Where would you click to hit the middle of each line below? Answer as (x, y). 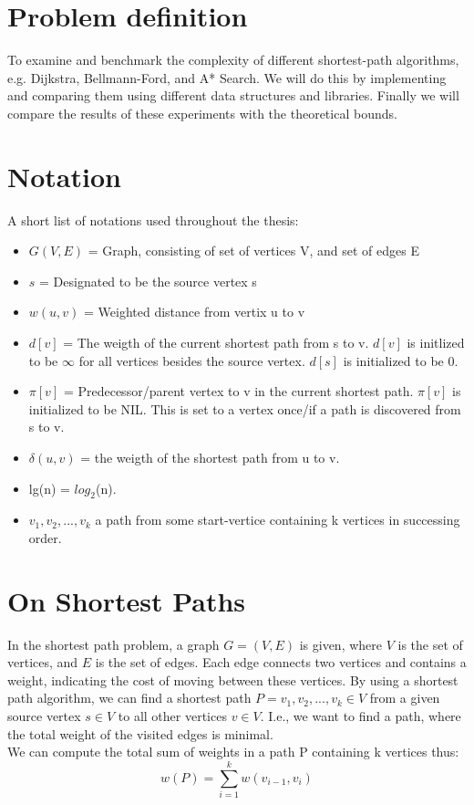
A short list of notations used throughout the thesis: (153, 220)
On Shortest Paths (127, 600)
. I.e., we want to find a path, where (361, 716)
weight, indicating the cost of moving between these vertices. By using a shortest (233, 680)
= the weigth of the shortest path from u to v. (210, 457)
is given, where (341, 644)
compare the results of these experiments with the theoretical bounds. (202, 113)
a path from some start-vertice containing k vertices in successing (278, 520)
